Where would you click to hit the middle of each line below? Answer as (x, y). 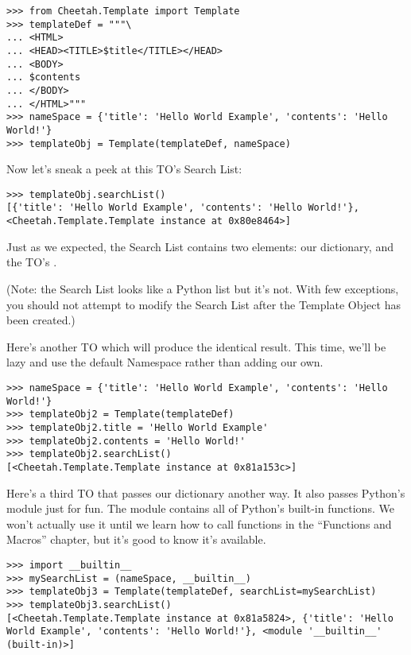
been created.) (41, 320)
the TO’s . (32, 262)
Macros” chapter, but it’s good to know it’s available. (136, 539)
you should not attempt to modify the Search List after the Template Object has (204, 304)
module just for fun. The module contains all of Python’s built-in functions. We (200, 508)
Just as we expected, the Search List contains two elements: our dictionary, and (200, 246)
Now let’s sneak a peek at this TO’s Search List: (124, 169)
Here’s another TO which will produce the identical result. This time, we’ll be (196, 346)
